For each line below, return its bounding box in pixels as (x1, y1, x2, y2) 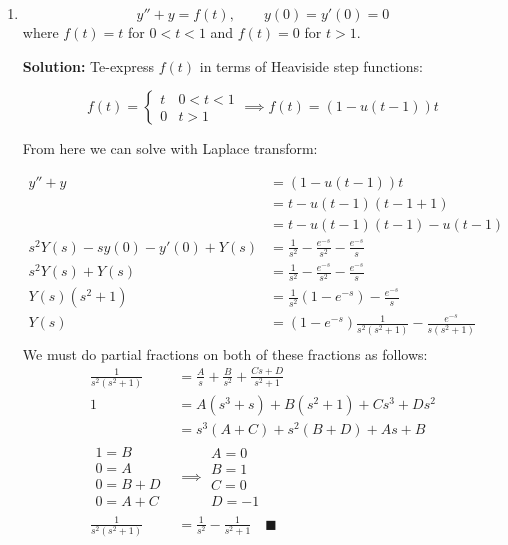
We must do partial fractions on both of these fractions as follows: (22, 343, 428, 364)
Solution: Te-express (22, 55, 155, 76)
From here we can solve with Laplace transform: (22, 138, 318, 159)
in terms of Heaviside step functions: (199, 55, 423, 76)
